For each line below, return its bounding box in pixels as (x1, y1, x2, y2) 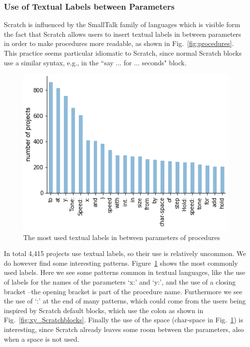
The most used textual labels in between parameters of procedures (23, 232, 220, 242)
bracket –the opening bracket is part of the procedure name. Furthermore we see (4, 286, 242, 296)
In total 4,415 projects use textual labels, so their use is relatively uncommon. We (4, 248, 246, 258)
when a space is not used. (4, 333, 79, 344)
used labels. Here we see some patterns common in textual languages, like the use (4, 267, 246, 277)
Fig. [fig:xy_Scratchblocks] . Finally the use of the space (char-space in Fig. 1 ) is (4, 315, 243, 325)
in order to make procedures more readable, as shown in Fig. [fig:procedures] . (4, 38, 234, 48)
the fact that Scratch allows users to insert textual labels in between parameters (4, 29, 241, 39)
